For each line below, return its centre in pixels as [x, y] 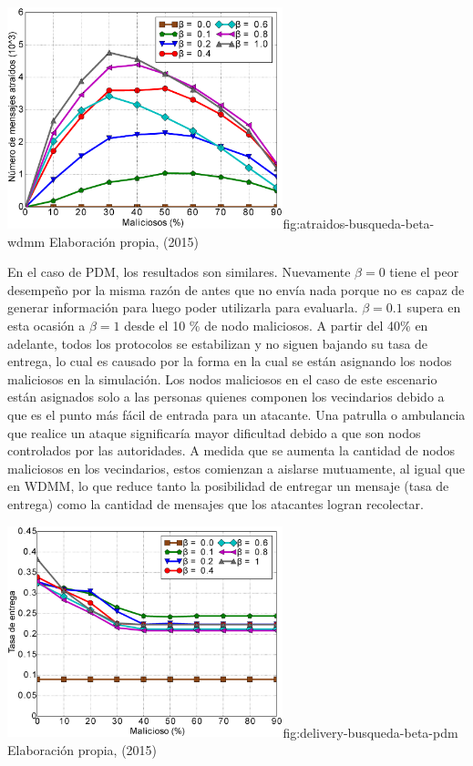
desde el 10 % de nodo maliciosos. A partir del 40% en [276, 325]
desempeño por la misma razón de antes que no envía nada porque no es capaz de [236, 289]
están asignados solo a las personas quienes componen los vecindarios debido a [226, 397]
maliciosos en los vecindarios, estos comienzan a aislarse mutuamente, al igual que [236, 468]
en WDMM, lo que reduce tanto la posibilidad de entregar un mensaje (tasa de [228, 486]
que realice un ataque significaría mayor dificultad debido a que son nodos [214, 432]
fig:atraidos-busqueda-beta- [359, 224]
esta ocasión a [46, 325]
